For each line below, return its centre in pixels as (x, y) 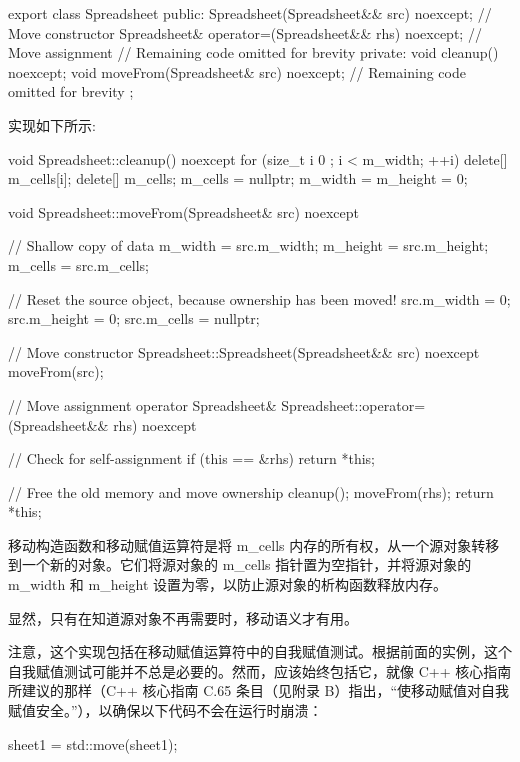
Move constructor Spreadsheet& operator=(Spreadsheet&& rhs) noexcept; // (245, 32)
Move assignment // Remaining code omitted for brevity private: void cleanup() (253, 52)
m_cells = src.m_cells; (79, 264)
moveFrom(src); (56, 371)
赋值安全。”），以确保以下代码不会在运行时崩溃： (165, 710)
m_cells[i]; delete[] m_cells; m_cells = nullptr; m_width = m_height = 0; (238, 178)
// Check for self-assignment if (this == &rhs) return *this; (191, 458)
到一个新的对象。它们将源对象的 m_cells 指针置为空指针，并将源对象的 (240, 564)
